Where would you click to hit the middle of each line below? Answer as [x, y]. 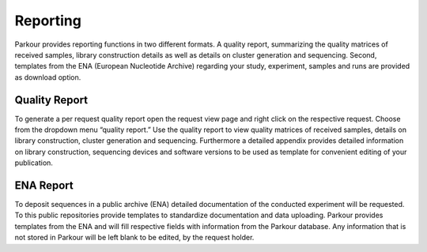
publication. [34, 163]
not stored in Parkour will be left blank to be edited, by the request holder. [134, 238]
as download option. [48, 77]
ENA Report [44, 185]
